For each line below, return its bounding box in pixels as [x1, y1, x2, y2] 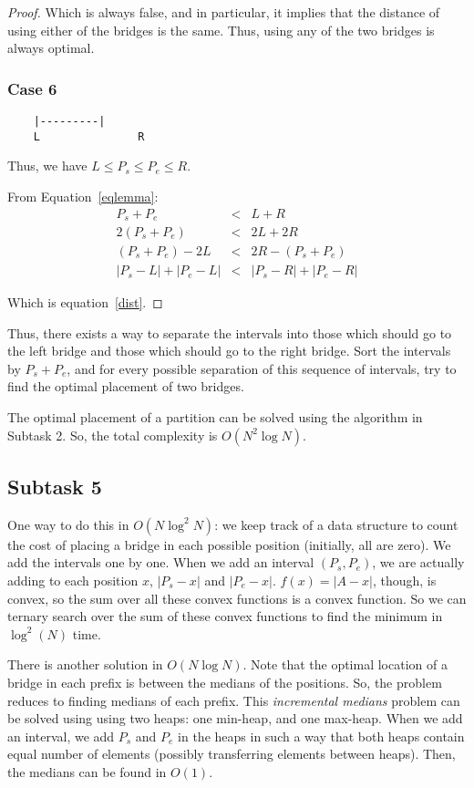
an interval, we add [7, 726, 115, 745]
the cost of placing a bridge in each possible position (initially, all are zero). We [7, 534, 451, 554]
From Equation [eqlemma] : [7, 186, 159, 205]
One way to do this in [7, 514, 129, 534]
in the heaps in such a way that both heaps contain [178, 726, 465, 745]
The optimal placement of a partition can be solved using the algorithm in [7, 408, 423, 427]
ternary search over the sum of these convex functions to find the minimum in [7, 607, 443, 626]
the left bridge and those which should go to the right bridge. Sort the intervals [7, 341, 451, 360]
